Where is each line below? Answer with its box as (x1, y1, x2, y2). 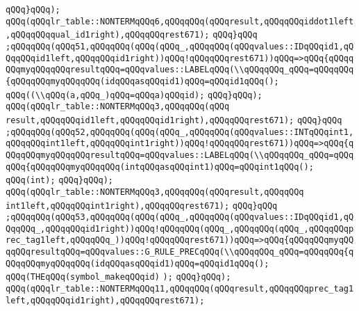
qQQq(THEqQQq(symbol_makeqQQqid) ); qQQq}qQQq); (6, 272, 231, 282)
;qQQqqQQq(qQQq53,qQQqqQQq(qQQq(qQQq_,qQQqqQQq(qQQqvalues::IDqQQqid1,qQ (6, 212, 354, 223)
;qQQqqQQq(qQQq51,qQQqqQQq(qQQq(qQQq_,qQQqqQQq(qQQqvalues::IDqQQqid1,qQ (6, 41, 354, 51)
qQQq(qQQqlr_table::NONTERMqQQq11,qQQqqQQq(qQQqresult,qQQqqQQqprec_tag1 (6, 284, 354, 294)
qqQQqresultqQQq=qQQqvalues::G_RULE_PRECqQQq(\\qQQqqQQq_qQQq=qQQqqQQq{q (6, 247, 354, 257)
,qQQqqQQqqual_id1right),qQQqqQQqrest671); (6, 30, 210, 40)
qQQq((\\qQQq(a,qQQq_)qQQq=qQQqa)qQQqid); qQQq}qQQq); (6, 90, 262, 100)
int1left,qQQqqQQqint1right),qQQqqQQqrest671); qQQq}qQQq (6, 200, 278, 211)
